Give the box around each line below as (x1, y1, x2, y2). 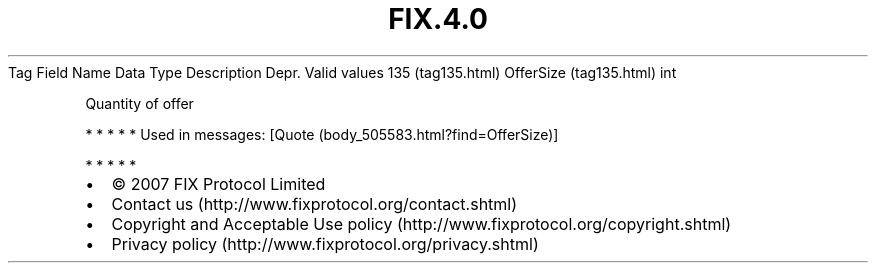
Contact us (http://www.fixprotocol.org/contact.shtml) (111, 193, 518, 214)
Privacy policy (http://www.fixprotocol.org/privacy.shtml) (111, 233, 539, 254)
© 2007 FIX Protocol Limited (111, 173, 326, 194)
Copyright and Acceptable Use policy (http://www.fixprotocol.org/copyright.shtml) (111, 213, 732, 234)
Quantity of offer (85, 94, 194, 112)
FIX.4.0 (388, 2, 488, 36)
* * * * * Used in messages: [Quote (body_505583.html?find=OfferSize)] (85, 125, 559, 143)
